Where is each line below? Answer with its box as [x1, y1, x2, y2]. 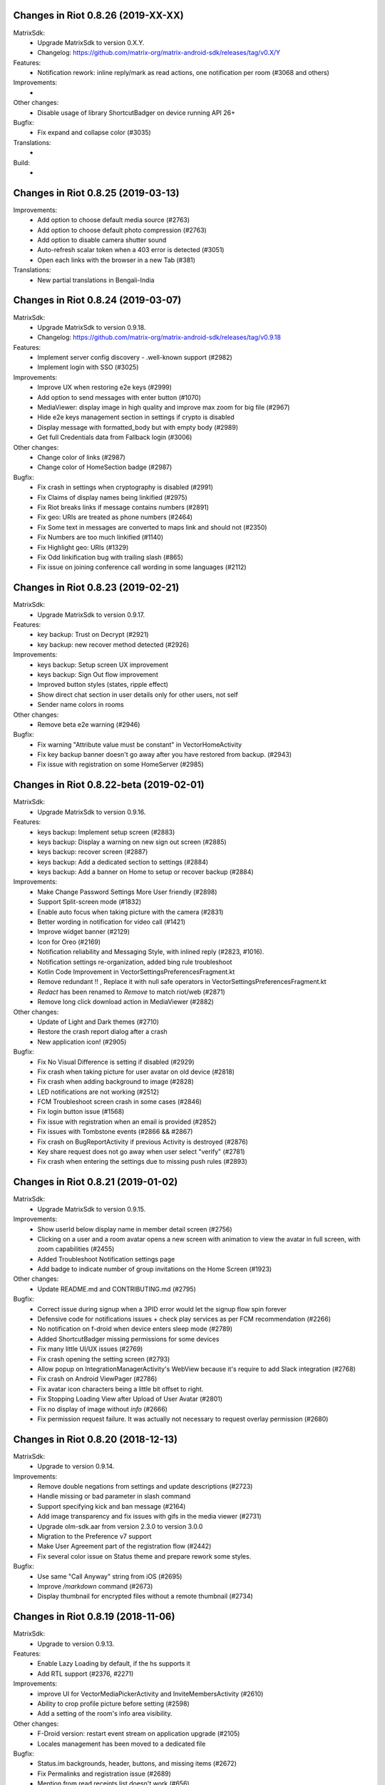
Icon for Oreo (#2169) [37, 937, 101, 946]
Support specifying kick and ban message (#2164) [37, 1502, 186, 1510]
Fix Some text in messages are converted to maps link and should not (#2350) [37, 523, 267, 531]
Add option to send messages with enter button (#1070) [37, 393, 201, 401]
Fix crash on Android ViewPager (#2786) [37, 1374, 158, 1383]
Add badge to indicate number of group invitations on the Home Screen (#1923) [37, 1264, 272, 1274]
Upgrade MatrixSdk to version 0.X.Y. [37, 38, 145, 46]
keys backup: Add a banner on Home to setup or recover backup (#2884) [37, 868, 254, 876]
